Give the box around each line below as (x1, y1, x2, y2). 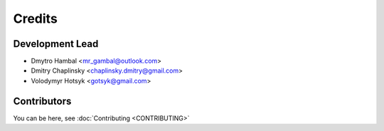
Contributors (13, 95, 72, 107)
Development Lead (13, 38, 99, 50)
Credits (13, 11, 58, 26)
